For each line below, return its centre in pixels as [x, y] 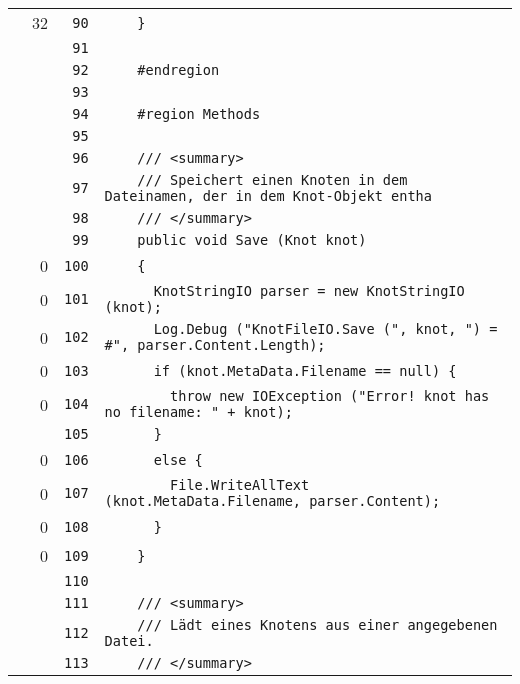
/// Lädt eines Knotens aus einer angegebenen [317, 625]
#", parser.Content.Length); [215, 345]
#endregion [178, 70]
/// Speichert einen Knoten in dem [272, 180]
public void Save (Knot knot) [252, 240]
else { [178, 459]
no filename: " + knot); [198, 412]
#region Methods [199, 114]
